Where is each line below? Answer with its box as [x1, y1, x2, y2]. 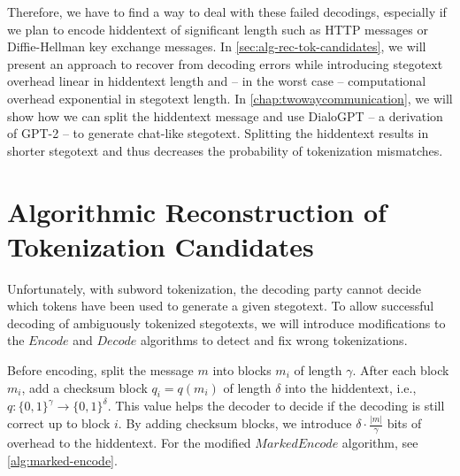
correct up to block [7, 414, 111, 433]
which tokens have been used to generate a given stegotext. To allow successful [7, 296, 434, 315]
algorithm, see [341, 434, 418, 452]
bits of [387, 414, 422, 433]
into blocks [212, 361, 272, 380]
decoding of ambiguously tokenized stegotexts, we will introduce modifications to [7, 313, 446, 332]
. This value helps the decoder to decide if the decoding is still [107, 396, 445, 415]
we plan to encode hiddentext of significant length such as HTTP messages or [7, 19, 428, 38]
